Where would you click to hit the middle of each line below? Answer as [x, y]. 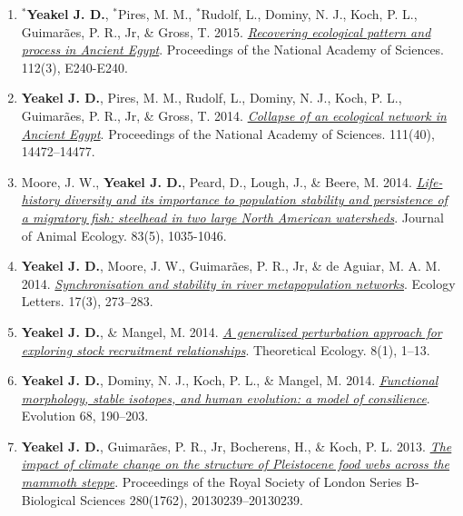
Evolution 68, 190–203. [85, 416]
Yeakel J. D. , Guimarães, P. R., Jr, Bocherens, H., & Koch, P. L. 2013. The [236, 446]
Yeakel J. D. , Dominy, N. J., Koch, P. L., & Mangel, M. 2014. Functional [230, 380]
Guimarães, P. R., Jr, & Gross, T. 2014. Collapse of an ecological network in [234, 115]
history [40, 199]
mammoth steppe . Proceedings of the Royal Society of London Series [212, 482]
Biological [49, 499]
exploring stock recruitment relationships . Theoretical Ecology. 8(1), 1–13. [226, 349]
